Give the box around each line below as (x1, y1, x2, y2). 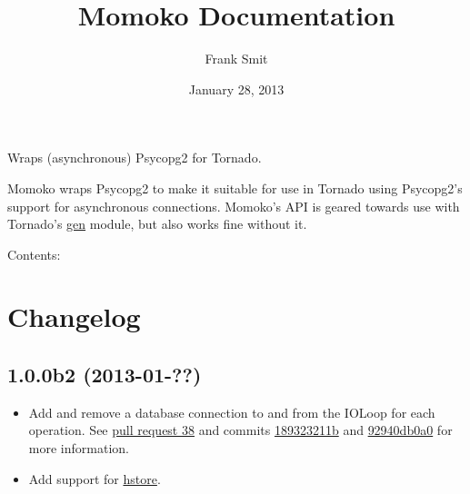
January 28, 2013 (188, 79, 285, 98)
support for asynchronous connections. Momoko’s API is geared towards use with (7, 196, 460, 215)
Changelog (7, 298, 141, 335)
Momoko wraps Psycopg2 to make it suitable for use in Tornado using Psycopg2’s (7, 178, 463, 197)
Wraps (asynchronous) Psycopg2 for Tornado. (7, 148, 262, 167)
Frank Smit (205, 49, 268, 68)
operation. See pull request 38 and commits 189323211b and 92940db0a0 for (28, 420, 453, 440)
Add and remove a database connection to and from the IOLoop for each (28, 402, 435, 421)
